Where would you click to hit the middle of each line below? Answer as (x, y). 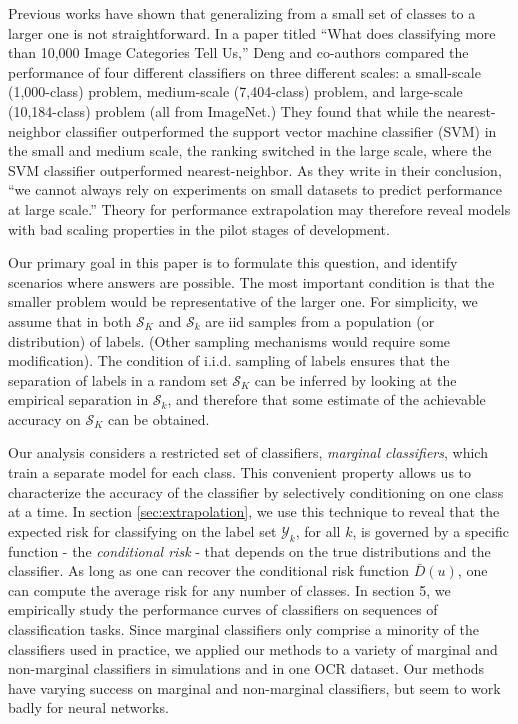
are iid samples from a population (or (320, 320)
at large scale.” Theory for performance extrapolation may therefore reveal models (259, 208)
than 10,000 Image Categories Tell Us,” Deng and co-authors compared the (238, 52)
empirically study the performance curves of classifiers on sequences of (223, 609)
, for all (318, 530)
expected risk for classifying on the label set (142, 530)
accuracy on (44, 418)
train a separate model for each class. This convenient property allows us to (240, 472)
